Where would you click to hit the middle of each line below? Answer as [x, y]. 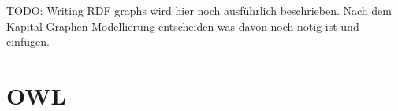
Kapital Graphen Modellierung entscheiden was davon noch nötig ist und [183, 26]
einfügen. [28, 41]
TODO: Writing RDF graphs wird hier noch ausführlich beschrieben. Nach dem [199, 10]
